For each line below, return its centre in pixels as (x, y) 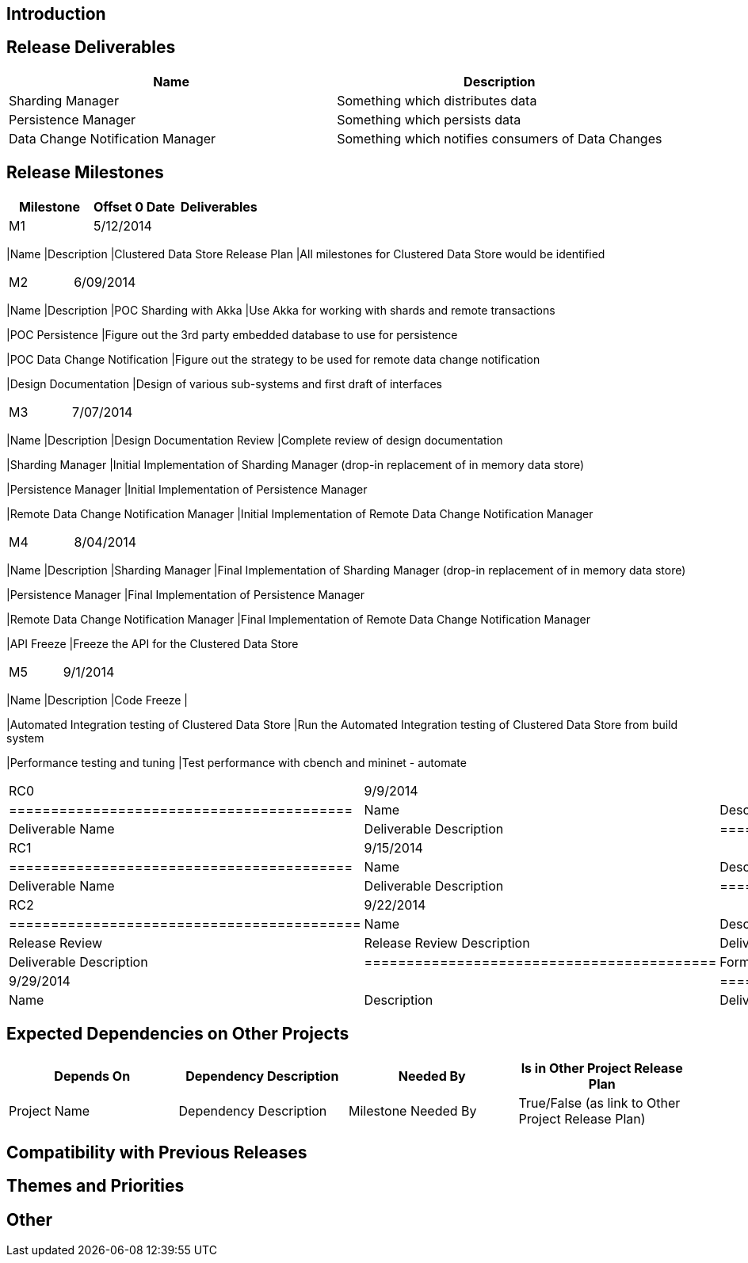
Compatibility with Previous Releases (157, 1152)
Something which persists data (429, 119)
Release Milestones (85, 173)
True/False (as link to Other (599, 1103)
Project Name (50, 1110)
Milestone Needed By (413, 1110)
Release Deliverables (91, 48)
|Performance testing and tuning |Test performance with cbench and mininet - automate (237, 762)
